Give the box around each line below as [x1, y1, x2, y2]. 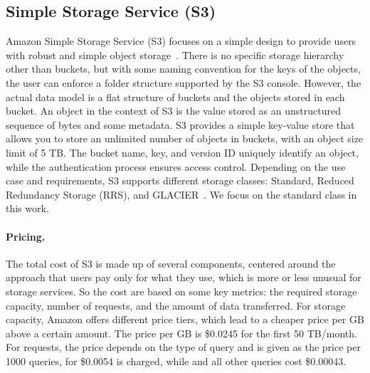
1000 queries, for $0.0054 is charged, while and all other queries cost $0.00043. [6, 353, 347, 368]
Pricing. [6, 228, 46, 243]
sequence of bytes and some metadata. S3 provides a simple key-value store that [6, 117, 355, 132]
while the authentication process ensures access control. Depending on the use [6, 159, 346, 174]
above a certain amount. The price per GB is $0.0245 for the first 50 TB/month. [6, 325, 357, 340]
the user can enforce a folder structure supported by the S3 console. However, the [6, 75, 361, 90]
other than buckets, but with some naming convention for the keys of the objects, [6, 61, 361, 76]
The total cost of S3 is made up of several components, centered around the [6, 256, 336, 270]
